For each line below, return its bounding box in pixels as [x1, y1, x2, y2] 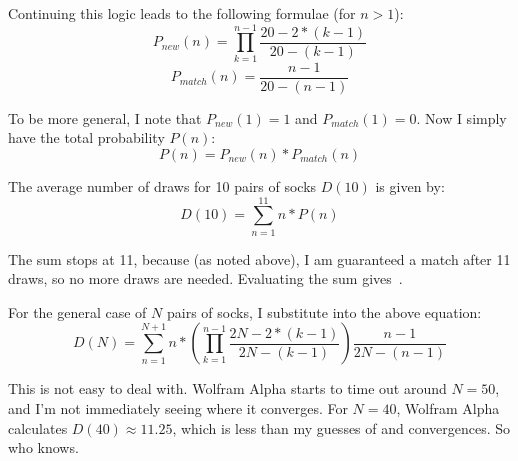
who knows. [8, 437, 79, 458]
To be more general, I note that [8, 107, 202, 128]
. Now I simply [416, 107, 507, 128]
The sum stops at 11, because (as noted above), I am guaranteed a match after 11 [8, 248, 511, 269]
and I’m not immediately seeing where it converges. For [8, 398, 348, 419]
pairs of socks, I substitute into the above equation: [166, 301, 482, 322]
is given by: [375, 175, 445, 196]
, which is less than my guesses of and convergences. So [172, 417, 511, 438]
